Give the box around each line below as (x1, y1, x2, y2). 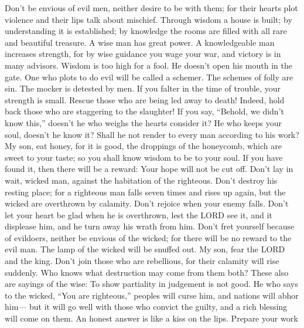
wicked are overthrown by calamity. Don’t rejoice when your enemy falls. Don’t (5, 197, 289, 209)
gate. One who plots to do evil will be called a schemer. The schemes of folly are (5, 70, 293, 83)
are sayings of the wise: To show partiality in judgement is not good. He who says (5, 278, 298, 290)
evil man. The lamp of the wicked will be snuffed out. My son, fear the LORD (5, 243, 285, 255)
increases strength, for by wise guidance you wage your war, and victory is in (5, 48, 281, 60)
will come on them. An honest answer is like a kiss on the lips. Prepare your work (5, 312, 298, 324)
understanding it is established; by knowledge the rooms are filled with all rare (5, 25, 287, 37)
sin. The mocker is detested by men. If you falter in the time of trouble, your (5, 82, 281, 94)
